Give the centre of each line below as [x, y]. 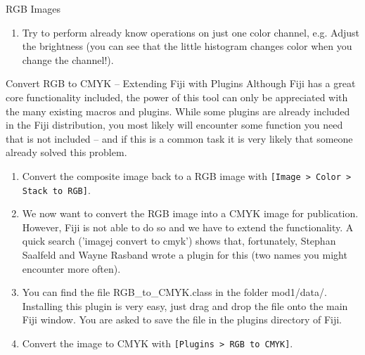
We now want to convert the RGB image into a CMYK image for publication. [190, 213]
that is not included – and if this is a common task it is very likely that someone [179, 138]
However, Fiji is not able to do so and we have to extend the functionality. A [188, 227]
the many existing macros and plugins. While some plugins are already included [178, 111]
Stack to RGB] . [56, 189]
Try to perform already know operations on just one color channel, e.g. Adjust [191, 32]
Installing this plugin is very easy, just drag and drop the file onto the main [185, 305]
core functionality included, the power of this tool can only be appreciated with [177, 97]
